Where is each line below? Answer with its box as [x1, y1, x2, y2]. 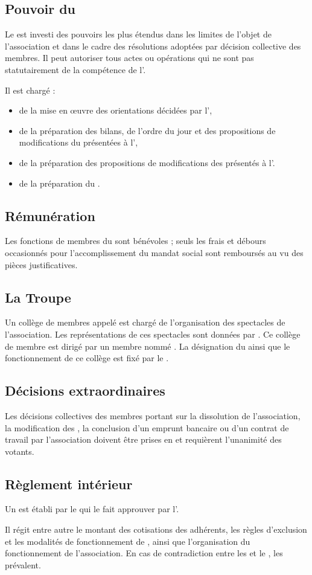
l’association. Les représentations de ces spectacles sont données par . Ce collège [5, 327, 301, 340]
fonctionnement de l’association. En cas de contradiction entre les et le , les [5, 547, 283, 559]
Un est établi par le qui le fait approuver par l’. [5, 503, 179, 515]
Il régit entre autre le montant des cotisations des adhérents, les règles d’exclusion [5, 523, 307, 536]
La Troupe [5, 287, 71, 306]
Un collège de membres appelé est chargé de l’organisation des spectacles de [5, 316, 285, 329]
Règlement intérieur [5, 474, 133, 493]
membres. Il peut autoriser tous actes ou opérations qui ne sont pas [5, 51, 254, 64]
